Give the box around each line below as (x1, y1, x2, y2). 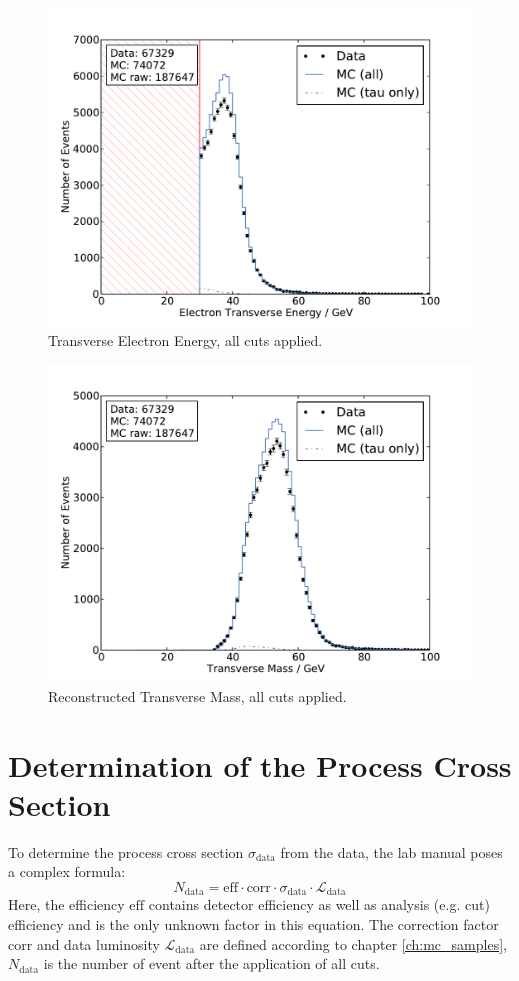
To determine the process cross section (8, 841, 244, 862)
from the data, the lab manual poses (280, 841, 503, 862)
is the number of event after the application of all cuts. (43, 953, 380, 974)
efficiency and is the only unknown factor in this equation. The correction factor (8, 913, 499, 934)
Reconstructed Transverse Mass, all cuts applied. (48, 685, 347, 706)
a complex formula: (8, 861, 126, 882)
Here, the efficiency (8, 894, 125, 915)
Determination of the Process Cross (8, 744, 512, 785)
